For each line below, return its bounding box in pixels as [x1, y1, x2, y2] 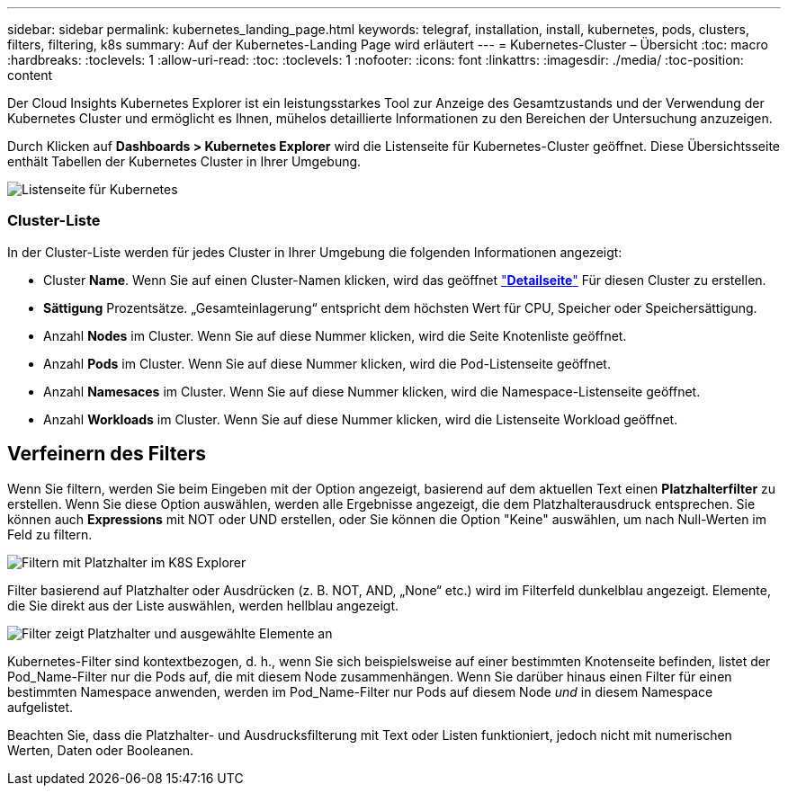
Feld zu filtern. [7, 526, 93, 542]
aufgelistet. [7, 699, 74, 715]
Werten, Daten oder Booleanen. [7, 742, 193, 758]
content [7, 67, 53, 83]
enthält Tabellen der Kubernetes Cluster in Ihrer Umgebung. [7, 154, 362, 169]
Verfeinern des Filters [7, 442, 207, 466]
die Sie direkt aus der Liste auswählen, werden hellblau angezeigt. [7, 597, 399, 613]
